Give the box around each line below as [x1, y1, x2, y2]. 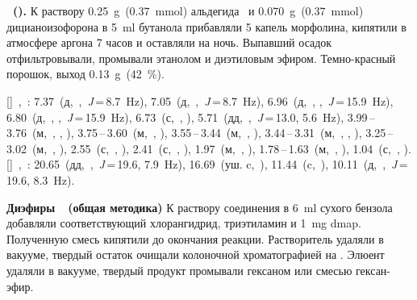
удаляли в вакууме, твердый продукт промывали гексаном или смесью [6, 261, 352, 278]
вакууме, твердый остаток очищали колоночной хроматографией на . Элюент [6, 246, 385, 263]
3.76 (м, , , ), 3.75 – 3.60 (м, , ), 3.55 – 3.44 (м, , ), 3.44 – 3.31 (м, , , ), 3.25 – [6, 124, 394, 141]
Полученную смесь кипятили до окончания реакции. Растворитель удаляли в [6, 230, 384, 247]
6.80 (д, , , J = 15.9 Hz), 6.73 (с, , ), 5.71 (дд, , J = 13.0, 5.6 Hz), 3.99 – [6, 108, 375, 125]
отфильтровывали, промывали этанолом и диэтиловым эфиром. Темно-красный [6, 49, 396, 66]
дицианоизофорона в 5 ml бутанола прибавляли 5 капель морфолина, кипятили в [6, 18, 407, 35]
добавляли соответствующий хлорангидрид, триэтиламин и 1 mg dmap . [6, 215, 361, 231]
